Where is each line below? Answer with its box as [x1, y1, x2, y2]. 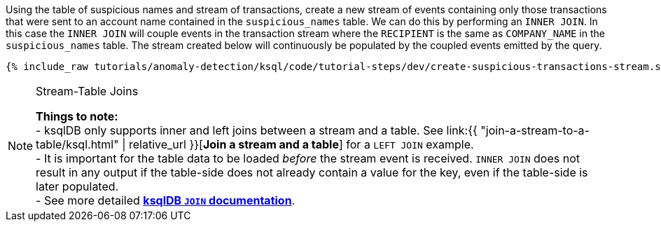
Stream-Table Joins [36, 84, 139, 98]
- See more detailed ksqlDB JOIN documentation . [36, 193, 295, 207]
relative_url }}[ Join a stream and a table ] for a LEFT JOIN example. [128, 137, 474, 151]
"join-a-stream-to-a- [480, 123, 590, 137]
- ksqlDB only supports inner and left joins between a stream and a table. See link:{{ [36, 123, 478, 137]
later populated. [36, 179, 119, 193]
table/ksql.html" [36, 137, 119, 151]
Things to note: [36, 109, 118, 123]
